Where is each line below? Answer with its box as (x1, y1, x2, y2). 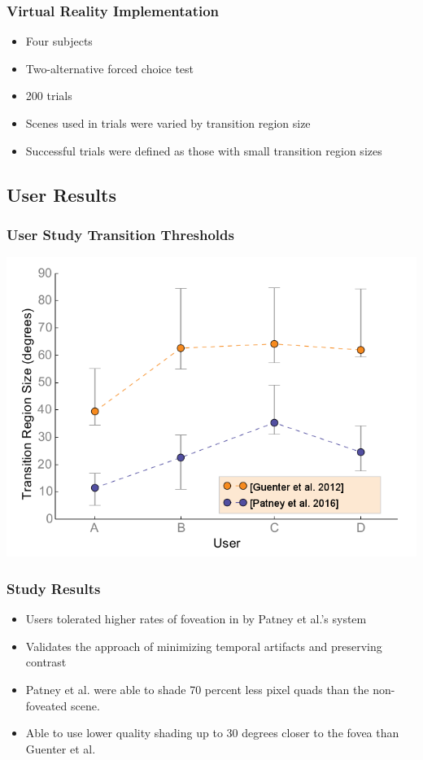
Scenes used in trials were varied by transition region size (25, 115, 311, 131)
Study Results (7, 578, 101, 598)
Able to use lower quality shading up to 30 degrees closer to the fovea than (25, 724, 399, 741)
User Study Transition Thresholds (7, 224, 234, 244)
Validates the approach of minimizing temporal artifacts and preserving (25, 637, 382, 654)
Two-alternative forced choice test (25, 59, 194, 76)
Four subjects (25, 33, 93, 50)
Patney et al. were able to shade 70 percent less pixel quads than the (25, 680, 369, 697)
